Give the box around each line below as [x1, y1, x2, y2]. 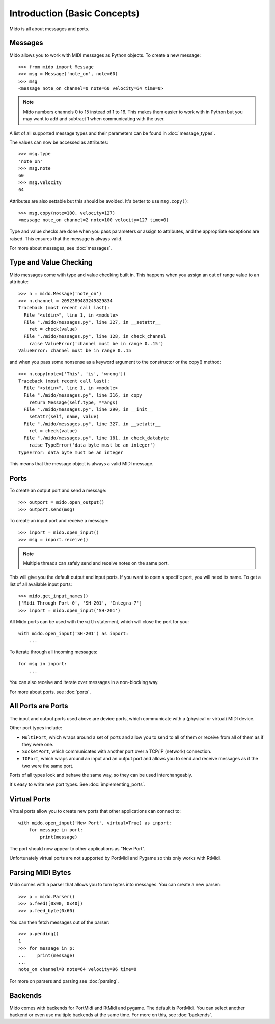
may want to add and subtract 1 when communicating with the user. [23, 116, 165, 122]
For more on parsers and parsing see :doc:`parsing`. [9, 978, 119, 984]
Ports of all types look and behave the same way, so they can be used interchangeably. [9, 772, 193, 778]
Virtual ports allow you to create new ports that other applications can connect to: [9, 808, 181, 814]
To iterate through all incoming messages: [9, 649, 98, 655]
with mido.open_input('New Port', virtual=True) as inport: [18, 820, 172, 826]
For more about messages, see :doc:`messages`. [9, 245, 112, 251]
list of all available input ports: [9, 581, 72, 587]
